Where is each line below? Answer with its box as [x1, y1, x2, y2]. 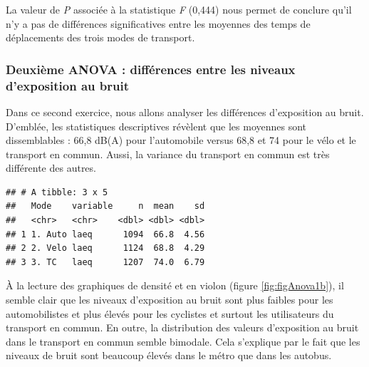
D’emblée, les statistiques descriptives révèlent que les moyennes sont [6, 118, 307, 133]
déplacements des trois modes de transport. [6, 30, 195, 45]
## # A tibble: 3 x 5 [6, 187, 108, 197]
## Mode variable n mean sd [6, 201, 205, 212]
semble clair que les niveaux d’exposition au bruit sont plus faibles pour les [6, 292, 333, 307]
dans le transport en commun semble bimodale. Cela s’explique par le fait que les [6, 334, 360, 348]
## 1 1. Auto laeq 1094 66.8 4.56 [6, 229, 205, 239]
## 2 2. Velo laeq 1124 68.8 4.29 [6, 243, 205, 254]
